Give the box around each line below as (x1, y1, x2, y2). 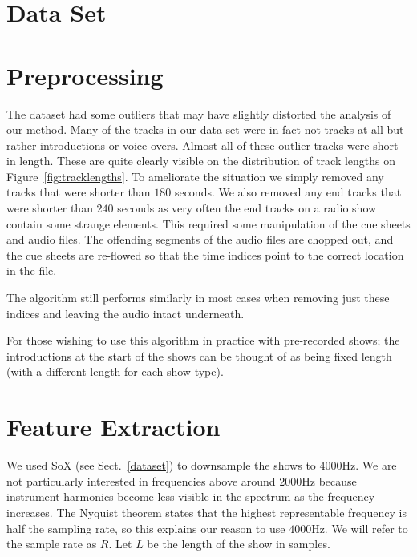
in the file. (6, 262, 57, 279)
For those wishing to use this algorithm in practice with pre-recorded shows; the (6, 332, 400, 349)
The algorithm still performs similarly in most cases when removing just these (6, 289, 390, 306)
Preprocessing (6, 59, 164, 91)
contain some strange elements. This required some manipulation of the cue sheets (6, 215, 411, 232)
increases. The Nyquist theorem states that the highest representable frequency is (6, 503, 407, 520)
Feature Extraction (6, 410, 221, 443)
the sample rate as (6, 535, 97, 552)
